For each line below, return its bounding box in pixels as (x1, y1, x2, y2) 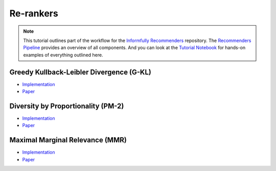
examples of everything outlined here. (23, 52, 103, 58)
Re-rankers (9, 8, 58, 19)
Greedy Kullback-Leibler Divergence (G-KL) (9, 68, 152, 76)
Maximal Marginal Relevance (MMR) (9, 136, 127, 144)
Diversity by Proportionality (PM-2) (9, 101, 124, 110)
